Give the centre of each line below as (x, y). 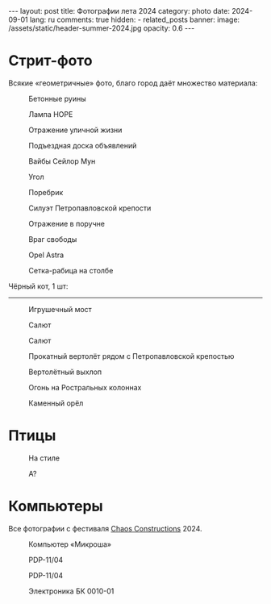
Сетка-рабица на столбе (71, 270)
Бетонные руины (57, 98)
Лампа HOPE (51, 114)
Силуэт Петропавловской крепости (90, 208)
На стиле (44, 458)
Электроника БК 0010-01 (71, 591)
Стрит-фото (50, 61)
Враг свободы (53, 239)
